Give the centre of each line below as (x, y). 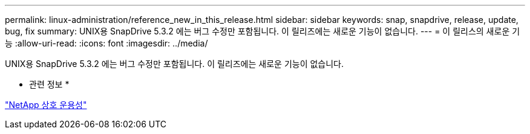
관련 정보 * (49, 84)
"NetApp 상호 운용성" (46, 105)
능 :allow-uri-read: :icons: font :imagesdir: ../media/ (106, 43)
